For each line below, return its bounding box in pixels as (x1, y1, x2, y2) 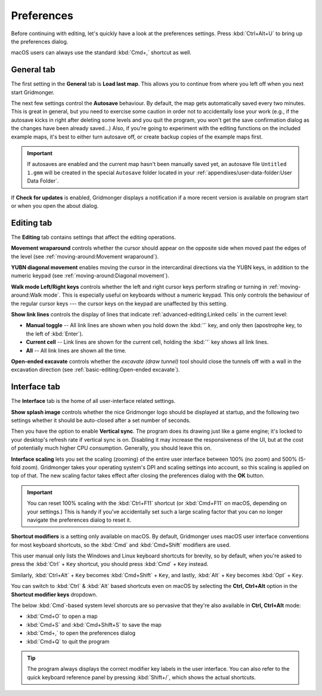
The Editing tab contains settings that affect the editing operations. (11, 233, 176, 241)
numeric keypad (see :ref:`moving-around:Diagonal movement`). (11, 272, 169, 279)
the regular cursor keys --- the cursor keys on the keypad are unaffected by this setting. (11, 300, 228, 307)
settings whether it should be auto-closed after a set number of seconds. (11, 417, 191, 424)
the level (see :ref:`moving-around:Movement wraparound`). (11, 252, 159, 260)
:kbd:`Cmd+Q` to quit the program (26, 638, 110, 645)
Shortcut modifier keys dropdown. (11, 591, 98, 598)
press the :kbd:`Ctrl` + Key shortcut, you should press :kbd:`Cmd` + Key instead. (11, 561, 209, 568)
